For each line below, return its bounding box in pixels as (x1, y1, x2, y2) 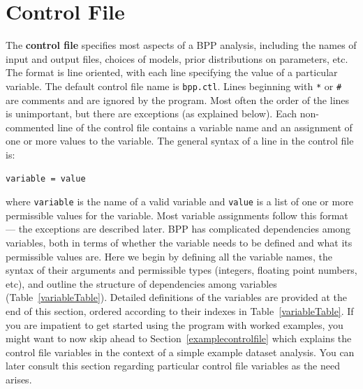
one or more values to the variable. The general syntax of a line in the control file (6, 133, 354, 148)
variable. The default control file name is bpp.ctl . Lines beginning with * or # (6, 78, 342, 93)
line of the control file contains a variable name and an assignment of (57, 119, 353, 134)
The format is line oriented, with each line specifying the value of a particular (6, 65, 338, 80)
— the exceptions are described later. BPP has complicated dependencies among (6, 221, 351, 236)
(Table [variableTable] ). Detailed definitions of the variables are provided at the (6, 290, 348, 304)
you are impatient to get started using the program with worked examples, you (6, 317, 343, 332)
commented (6, 119, 54, 134)
